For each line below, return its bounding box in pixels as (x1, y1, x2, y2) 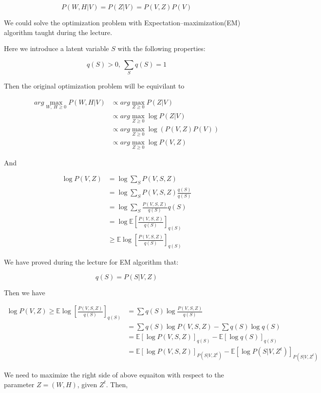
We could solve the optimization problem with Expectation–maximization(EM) (4, 18, 241, 27)
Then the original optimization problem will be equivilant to (4, 81, 185, 91)
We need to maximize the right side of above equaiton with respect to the (4, 370, 224, 380)
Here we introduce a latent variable (4, 43, 109, 54)
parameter (4, 379, 35, 389)
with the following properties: (117, 43, 206, 54)
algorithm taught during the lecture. (4, 27, 113, 37)
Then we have (4, 287, 45, 297)
